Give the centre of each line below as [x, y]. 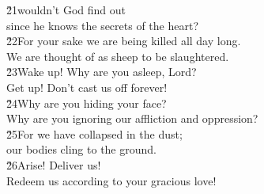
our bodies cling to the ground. [81, 149]
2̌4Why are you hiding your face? [87, 103]
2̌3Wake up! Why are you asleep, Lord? [102, 72]
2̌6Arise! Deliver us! [54, 164]
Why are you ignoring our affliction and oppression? [132, 118]
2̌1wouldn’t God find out [66, 10]
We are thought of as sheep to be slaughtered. [118, 56]
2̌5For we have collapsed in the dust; [94, 133]
